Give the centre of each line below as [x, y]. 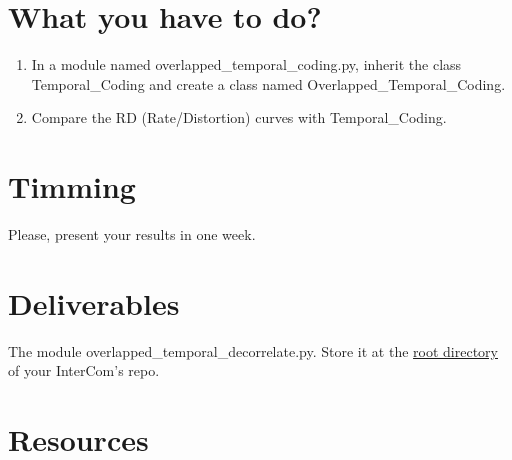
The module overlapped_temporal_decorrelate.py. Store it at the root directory [253, 350]
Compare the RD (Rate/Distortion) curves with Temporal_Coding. [239, 117]
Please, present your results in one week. [132, 234]
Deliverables [94, 302]
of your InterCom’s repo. [84, 370]
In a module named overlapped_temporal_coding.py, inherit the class [246, 64]
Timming [72, 186]
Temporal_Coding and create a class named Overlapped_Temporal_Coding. [268, 83]
